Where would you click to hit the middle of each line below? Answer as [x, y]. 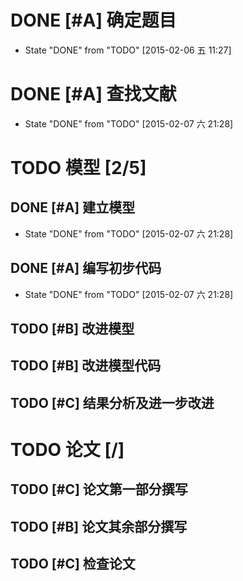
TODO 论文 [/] [67, 450]
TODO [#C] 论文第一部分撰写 [99, 489]
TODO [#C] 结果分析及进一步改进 [112, 402]
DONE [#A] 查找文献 [93, 94]
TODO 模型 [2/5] [78, 168]
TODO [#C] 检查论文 [73, 564]
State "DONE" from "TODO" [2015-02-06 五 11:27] [128, 50]
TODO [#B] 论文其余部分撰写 [99, 526]
